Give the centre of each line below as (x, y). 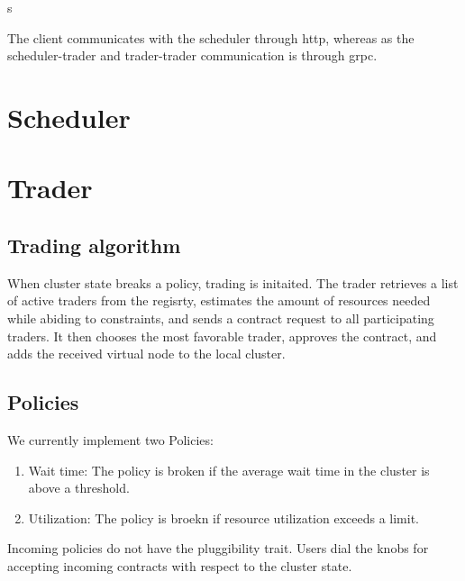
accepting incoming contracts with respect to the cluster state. (180, 565)
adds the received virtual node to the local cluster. (146, 354)
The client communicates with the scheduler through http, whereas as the (211, 37)
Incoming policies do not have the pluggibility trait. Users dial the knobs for (218, 548)
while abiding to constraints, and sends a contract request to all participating (221, 318)
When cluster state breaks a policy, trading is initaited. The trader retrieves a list (233, 282)
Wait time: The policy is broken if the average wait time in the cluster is (229, 470)
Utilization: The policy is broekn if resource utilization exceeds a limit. (223, 517)
